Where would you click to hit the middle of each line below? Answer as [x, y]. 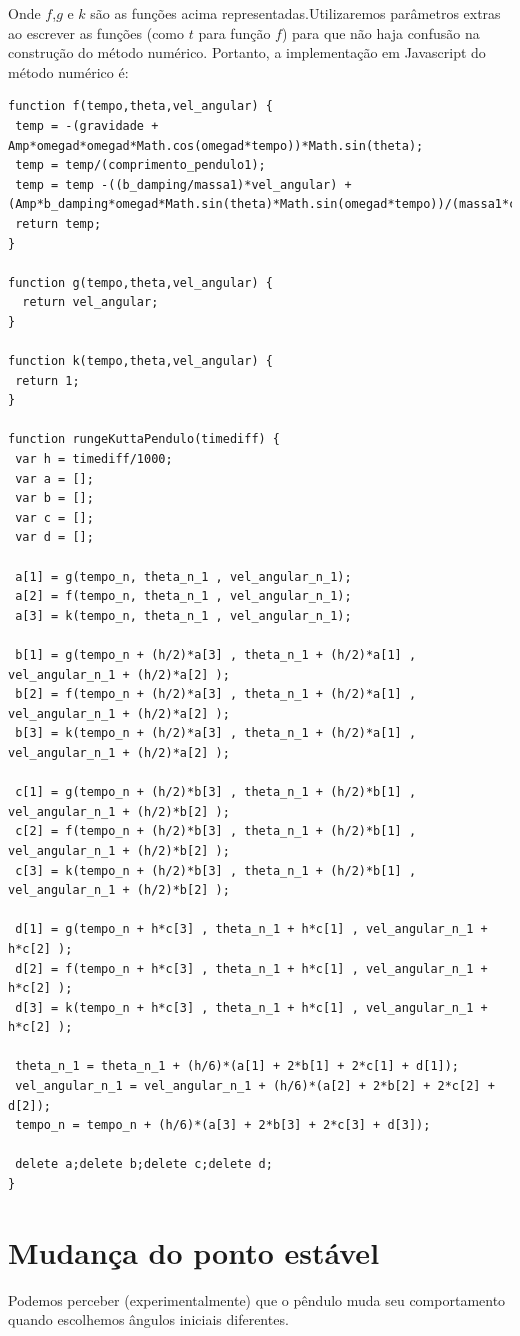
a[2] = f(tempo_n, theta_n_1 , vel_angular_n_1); [183, 596]
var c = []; [54, 517]
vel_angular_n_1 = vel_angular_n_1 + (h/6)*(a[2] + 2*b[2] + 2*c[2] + [255, 1086]
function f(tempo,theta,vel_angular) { [140, 106]
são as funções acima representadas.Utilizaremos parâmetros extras [295, 13]
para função [234, 32]
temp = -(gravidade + [87, 125]
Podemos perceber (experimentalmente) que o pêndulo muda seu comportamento [257, 1299]
